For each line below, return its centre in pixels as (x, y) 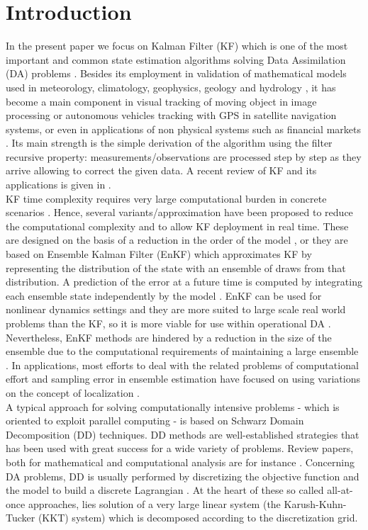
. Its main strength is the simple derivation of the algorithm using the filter (169, 143)
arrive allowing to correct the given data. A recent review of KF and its (161, 170)
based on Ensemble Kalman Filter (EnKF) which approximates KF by (159, 254)
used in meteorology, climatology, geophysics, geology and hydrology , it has (171, 87)
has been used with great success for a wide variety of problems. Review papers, (180, 448)
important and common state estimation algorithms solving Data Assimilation (176, 59)
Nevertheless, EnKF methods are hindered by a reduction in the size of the (169, 337)
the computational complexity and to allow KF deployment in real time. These (177, 226)
